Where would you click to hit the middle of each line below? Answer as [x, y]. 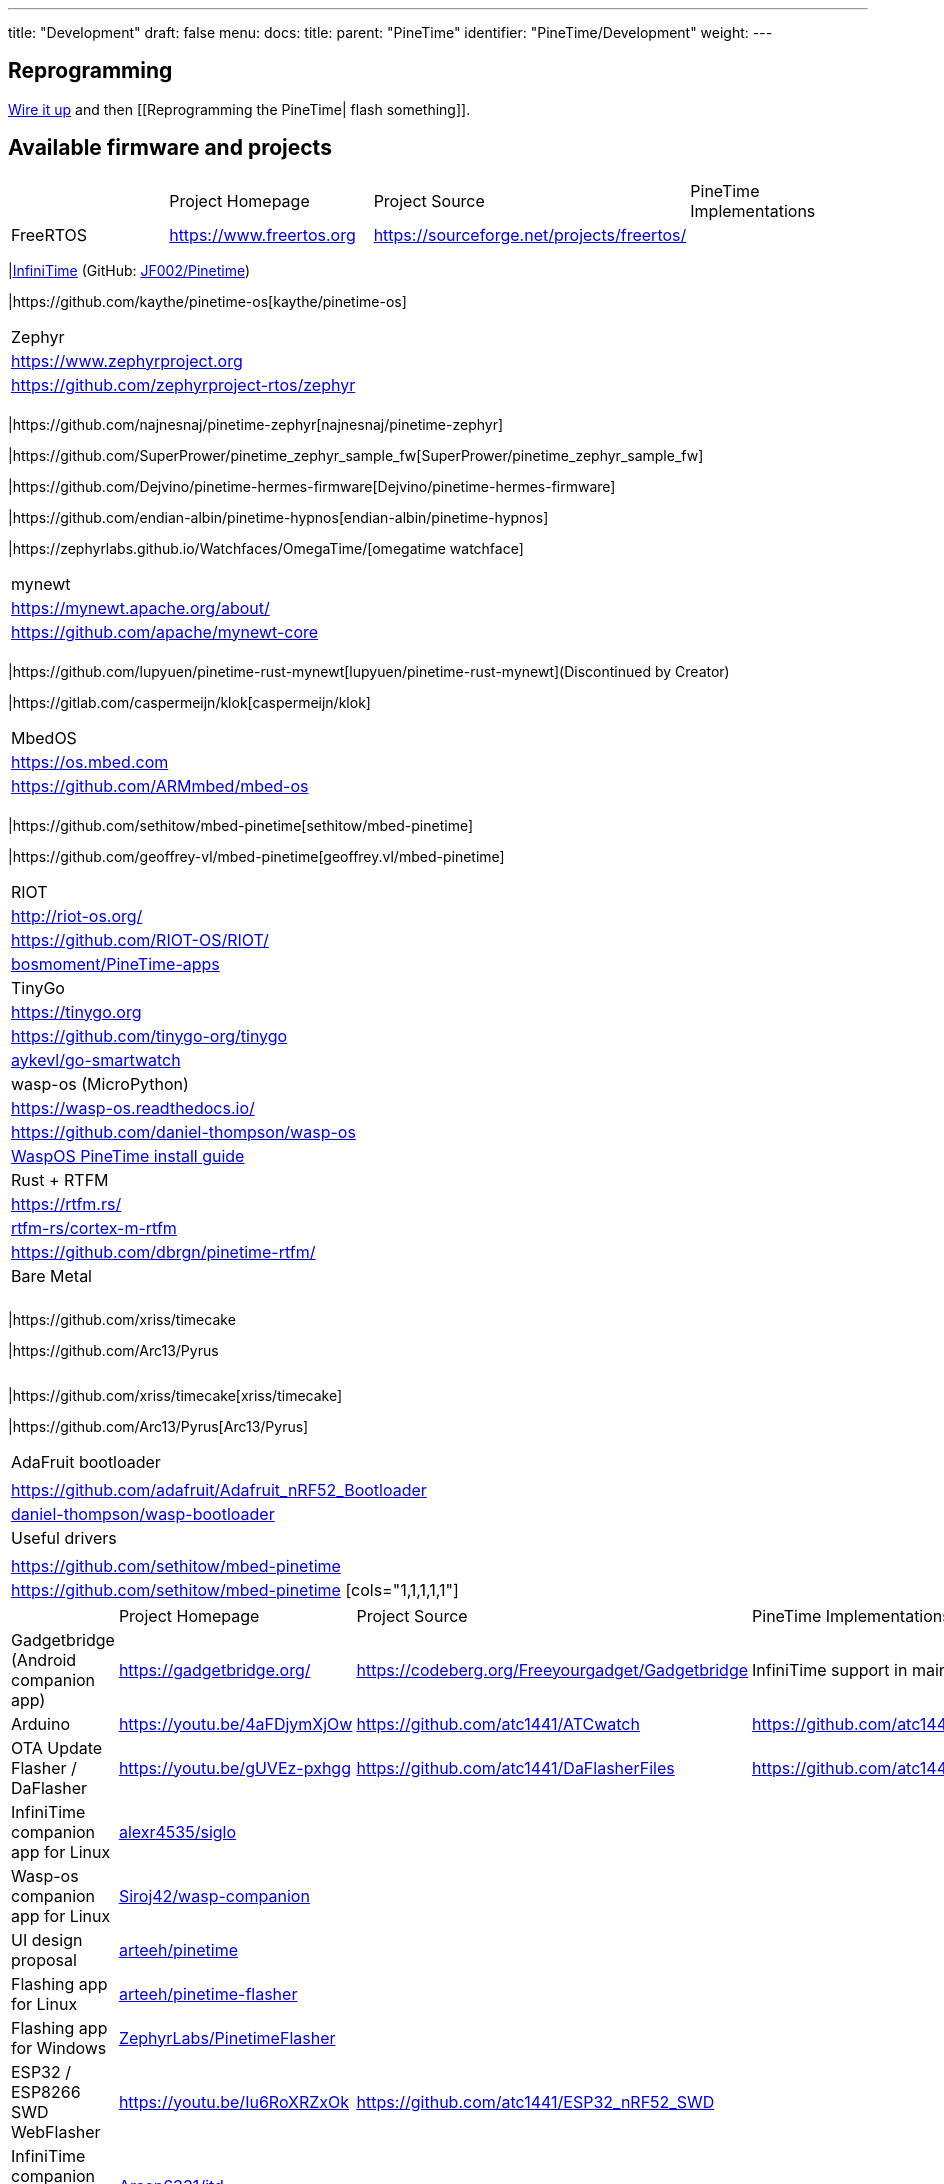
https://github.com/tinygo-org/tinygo [149, 1035]
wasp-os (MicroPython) [100, 1083]
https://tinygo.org [76, 1011]
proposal [44, 1959]
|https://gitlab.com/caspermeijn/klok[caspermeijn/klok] [189, 702]
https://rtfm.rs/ [66, 1203]
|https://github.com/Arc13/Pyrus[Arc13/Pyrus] [158, 1426]
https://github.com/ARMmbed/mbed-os [160, 785]
